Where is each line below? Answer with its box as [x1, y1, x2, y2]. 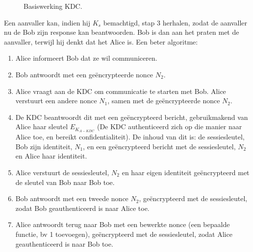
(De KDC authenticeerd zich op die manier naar [97, 121, 242, 132]
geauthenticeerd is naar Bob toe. [15, 238, 113, 249]
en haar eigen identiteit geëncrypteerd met [122, 167, 250, 177]
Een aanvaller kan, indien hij [4, 17, 91, 27]
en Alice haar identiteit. [15, 151, 87, 161]
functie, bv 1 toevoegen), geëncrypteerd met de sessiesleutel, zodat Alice [15, 229, 232, 239]
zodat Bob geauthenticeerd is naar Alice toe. [15, 203, 150, 213]
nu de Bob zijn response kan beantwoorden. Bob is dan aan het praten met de [4, 27, 239, 37]
